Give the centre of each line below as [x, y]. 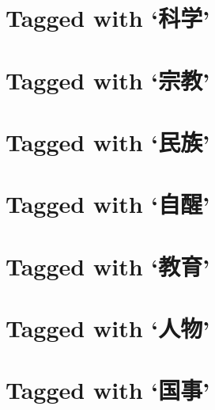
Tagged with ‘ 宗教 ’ [108, 80]
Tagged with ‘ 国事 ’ [108, 390]
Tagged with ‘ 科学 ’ [108, 18]
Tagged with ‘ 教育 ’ [108, 266]
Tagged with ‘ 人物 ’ [108, 328]
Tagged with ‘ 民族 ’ [108, 141]
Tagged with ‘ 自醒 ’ [108, 204]
